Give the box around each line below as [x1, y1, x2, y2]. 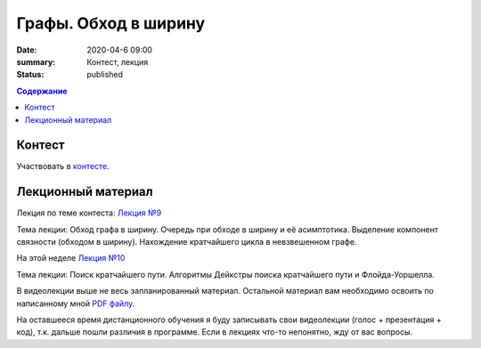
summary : [16, 56, 56, 67]
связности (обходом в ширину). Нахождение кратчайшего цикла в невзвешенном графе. [16, 237, 357, 247]
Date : [16, 45, 37, 55]
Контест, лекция [86, 56, 149, 67]
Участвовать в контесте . [16, 161, 110, 172]
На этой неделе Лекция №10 [16, 253, 126, 263]
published [86, 69, 124, 80]
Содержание [16, 85, 68, 96]
